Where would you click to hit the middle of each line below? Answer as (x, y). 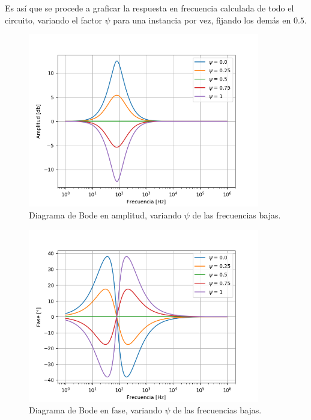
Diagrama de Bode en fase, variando (95, 410)
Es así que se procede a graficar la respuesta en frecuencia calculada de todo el (149, 8)
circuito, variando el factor (53, 20)
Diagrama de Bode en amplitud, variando (105, 215)
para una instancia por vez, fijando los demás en (202, 20)
